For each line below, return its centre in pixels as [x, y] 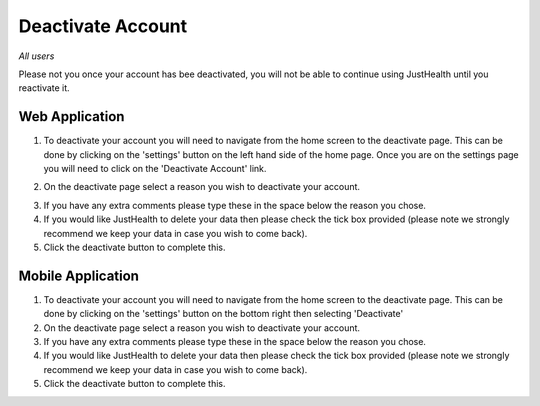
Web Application [71, 116]
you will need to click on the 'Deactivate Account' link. [155, 169]
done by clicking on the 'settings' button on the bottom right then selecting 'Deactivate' [223, 314]
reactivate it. [44, 88]
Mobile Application [79, 275]
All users [36, 56]
